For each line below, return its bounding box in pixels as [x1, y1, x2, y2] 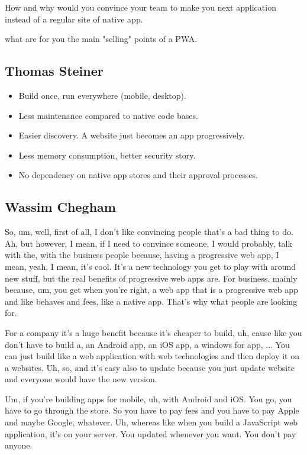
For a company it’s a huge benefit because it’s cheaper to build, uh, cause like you [5, 326, 302, 338]
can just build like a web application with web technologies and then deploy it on [5, 350, 299, 362]
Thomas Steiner [5, 62, 104, 80]
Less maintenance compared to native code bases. [18, 109, 198, 121]
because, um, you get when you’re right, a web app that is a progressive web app [5, 283, 298, 296]
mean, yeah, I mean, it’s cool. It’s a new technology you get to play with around [5, 260, 296, 272]
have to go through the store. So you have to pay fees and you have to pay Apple [5, 404, 299, 417]
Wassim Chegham [5, 198, 116, 216]
